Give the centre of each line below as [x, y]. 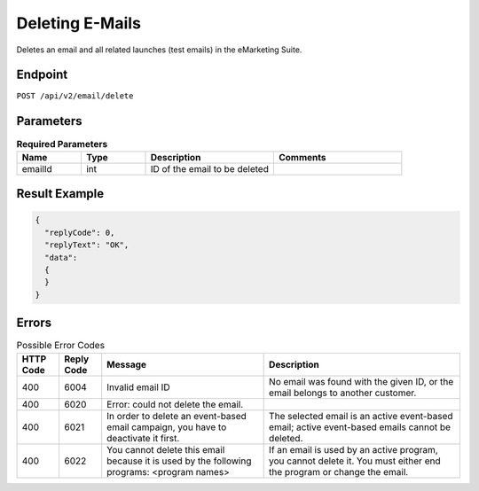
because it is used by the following [179, 461]
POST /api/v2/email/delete [75, 96]
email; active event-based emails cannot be [360, 427]
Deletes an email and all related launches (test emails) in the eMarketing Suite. [159, 50]
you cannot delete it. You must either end [355, 461]
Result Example [60, 194]
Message [126, 364]
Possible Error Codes [61, 346]
